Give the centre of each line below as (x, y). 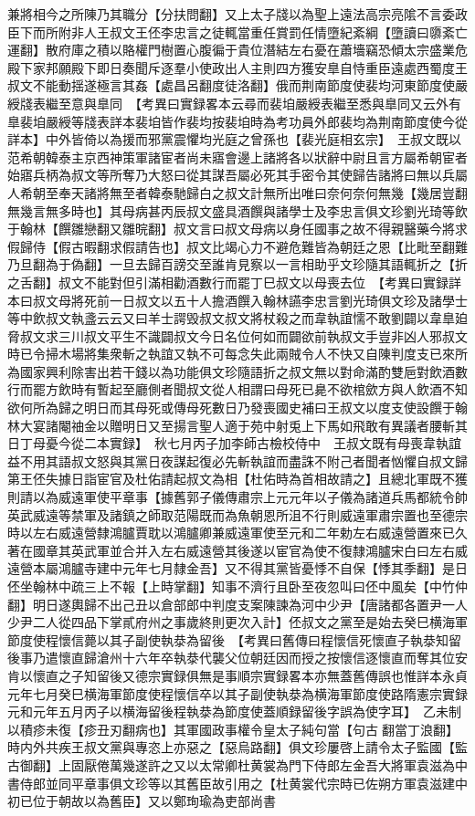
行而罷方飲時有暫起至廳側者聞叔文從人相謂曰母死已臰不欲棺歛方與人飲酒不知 (237, 389)
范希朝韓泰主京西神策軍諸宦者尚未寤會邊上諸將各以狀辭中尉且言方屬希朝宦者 (237, 157)
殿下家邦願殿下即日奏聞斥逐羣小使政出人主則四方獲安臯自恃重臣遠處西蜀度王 (237, 67)
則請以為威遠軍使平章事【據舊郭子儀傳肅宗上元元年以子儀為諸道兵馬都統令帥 (237, 497)
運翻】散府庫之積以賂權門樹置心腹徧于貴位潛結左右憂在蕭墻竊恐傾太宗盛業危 (237, 50)
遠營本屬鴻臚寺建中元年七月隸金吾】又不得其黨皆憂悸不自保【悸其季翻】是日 (237, 568)
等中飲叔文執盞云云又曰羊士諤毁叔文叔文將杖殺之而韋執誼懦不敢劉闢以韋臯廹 (237, 318)
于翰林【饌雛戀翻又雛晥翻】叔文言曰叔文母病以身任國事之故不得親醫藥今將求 (237, 229)
